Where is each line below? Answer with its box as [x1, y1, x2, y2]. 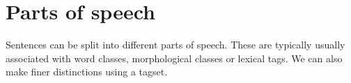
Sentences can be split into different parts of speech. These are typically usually [6, 37, 345, 52]
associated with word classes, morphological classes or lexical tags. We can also [6, 50, 343, 65]
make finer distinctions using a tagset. [6, 64, 168, 79]
